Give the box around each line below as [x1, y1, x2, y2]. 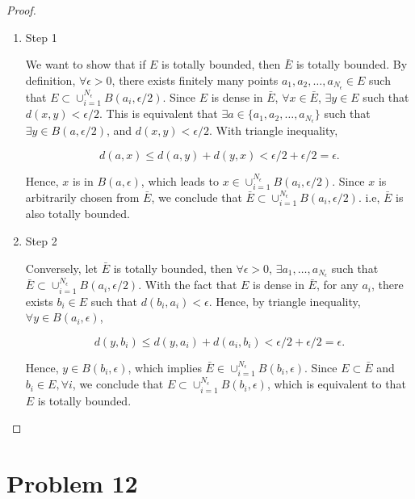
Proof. [6, 2, 36, 18]
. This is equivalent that [99, 105, 218, 122]
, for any [316, 276, 358, 293]
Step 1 [25, 28, 57, 45]
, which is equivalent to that [266, 375, 406, 392]
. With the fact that [138, 276, 237, 293]
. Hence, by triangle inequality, [208, 292, 361, 309]
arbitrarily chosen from [25, 188, 140, 205]
